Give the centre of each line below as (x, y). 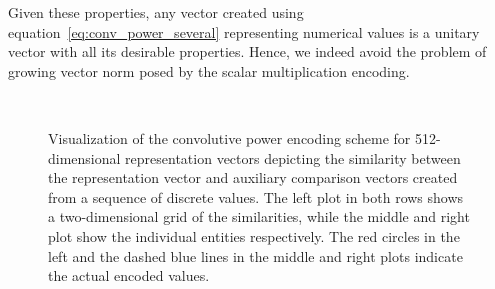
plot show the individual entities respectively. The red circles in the (254, 235)
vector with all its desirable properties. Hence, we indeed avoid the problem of (247, 51)
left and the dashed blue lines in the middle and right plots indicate (255, 255)
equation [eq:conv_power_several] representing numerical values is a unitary (244, 31)
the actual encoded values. (129, 275)
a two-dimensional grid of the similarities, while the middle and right (259, 216)
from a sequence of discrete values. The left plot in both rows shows (256, 196)
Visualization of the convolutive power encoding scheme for (229, 137)
